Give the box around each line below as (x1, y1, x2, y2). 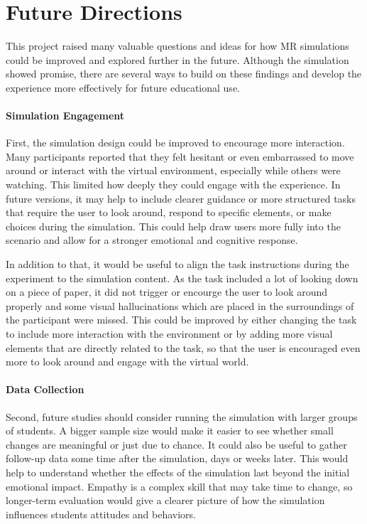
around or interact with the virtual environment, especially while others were (6, 163, 341, 178)
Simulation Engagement (6, 108, 125, 123)
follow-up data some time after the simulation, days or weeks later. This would (6, 451, 349, 466)
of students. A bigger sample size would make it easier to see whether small (6, 423, 334, 438)
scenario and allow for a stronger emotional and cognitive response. (6, 232, 298, 247)
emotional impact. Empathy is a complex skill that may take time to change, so (6, 478, 353, 493)
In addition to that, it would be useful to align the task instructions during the (6, 257, 349, 272)
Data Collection (6, 382, 84, 397)
